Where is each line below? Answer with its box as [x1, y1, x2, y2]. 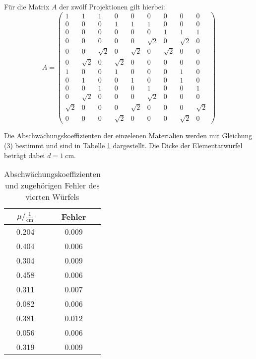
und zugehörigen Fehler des [5, 179, 100, 191]
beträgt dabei [4, 150, 45, 160]
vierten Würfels [25, 191, 79, 203]
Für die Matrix [4, 1, 50, 11]
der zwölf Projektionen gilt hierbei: [59, 1, 165, 11]
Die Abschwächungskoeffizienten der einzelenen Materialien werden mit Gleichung [4, 130, 253, 141]
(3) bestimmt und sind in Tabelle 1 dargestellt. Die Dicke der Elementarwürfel [4, 140, 243, 150]
